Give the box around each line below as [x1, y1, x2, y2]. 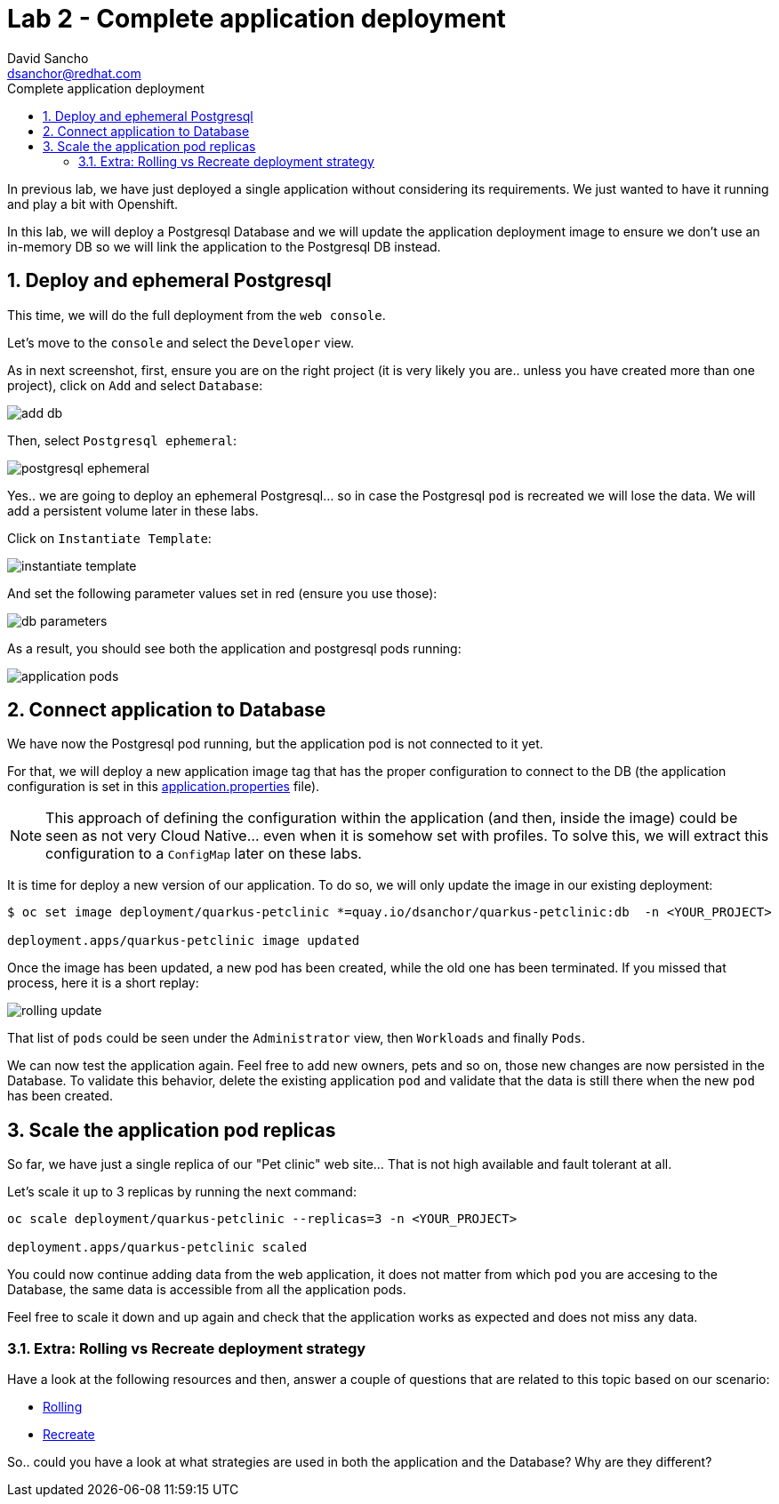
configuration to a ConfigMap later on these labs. [45, 844, 362, 863]
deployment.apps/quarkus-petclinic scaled [7, 1240, 308, 1255]
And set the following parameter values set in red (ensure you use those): [7, 585, 438, 601]
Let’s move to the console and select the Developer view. [7, 334, 354, 350]
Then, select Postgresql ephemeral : [7, 432, 237, 448]
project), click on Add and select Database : [7, 377, 263, 393]
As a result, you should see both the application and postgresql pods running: [7, 640, 462, 656]
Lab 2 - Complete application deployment [7, 4, 506, 34]
